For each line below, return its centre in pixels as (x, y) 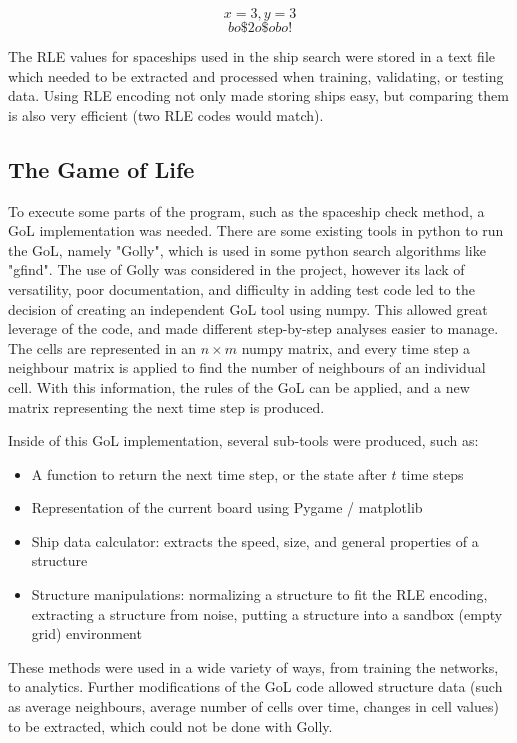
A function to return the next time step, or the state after (209, 473)
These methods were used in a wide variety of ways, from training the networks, (253, 666)
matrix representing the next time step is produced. (166, 406)
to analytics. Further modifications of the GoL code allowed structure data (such (255, 686)
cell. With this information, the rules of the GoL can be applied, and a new (239, 386)
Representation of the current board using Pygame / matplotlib (227, 507)
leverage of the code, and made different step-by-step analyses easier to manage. (253, 328)
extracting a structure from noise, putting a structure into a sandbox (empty (267, 613)
